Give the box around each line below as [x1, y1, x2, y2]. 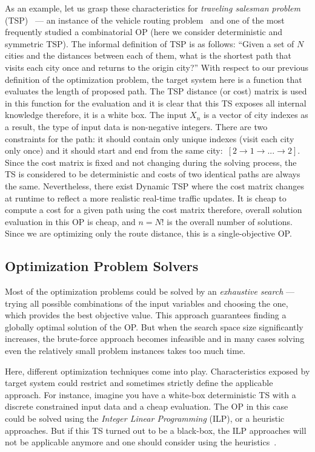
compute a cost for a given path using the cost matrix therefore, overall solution [5, 203, 302, 216]
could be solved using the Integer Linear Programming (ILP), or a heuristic [5, 412, 285, 425]
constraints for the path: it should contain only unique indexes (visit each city [5, 132, 294, 145]
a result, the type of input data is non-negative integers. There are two [5, 120, 268, 133]
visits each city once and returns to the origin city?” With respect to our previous [5, 61, 309, 73]
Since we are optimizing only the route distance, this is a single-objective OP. [5, 227, 292, 240]
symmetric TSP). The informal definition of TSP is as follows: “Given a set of [5, 37, 294, 50]
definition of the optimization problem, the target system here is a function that [5, 73, 302, 85]
